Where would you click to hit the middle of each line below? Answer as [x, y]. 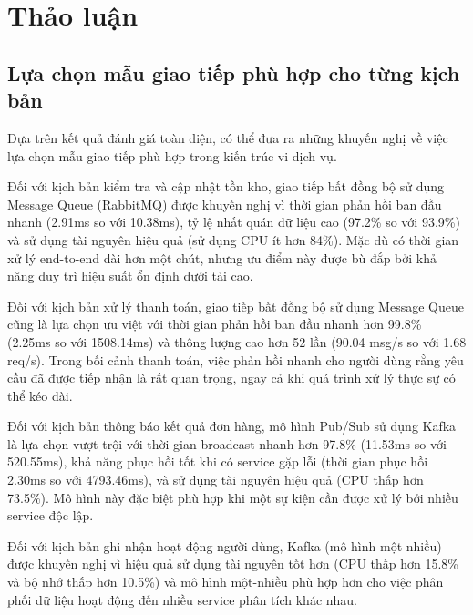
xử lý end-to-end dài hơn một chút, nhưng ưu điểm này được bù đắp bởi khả [222, 257]
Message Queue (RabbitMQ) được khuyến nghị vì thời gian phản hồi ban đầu [225, 204]
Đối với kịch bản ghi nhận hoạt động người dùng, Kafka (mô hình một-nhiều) [225, 545]
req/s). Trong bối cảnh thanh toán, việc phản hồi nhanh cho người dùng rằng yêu [236, 359]
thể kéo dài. [40, 395]
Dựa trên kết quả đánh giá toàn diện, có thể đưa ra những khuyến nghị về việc [228, 137]
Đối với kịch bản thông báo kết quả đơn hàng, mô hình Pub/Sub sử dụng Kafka [232, 426]
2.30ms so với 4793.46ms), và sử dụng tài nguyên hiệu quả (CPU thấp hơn [216, 480]
